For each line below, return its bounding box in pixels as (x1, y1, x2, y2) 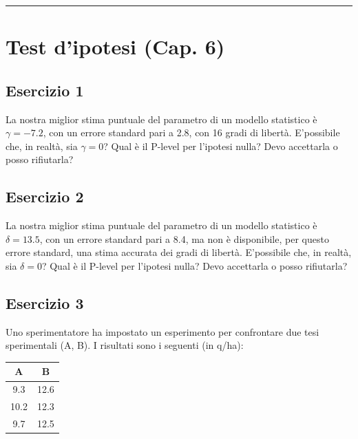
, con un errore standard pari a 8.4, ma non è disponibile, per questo (39, 231, 329, 246)
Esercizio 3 (6, 292, 84, 313)
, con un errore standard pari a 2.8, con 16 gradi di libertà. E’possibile (43, 125, 340, 140)
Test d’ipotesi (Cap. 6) (6, 32, 225, 61)
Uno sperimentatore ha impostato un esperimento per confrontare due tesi (6, 324, 319, 339)
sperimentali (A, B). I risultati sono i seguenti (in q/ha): (6, 338, 244, 352)
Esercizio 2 (6, 186, 84, 207)
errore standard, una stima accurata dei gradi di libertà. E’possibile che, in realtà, (6, 245, 352, 259)
